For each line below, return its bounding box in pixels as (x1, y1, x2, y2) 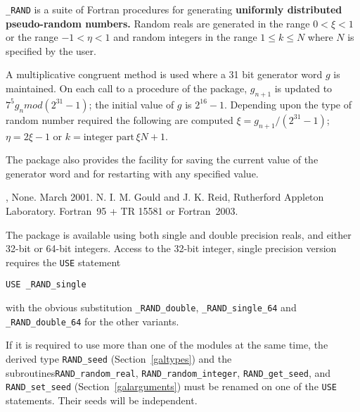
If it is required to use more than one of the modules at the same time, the (6, 337, 328, 352)
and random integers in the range (113, 30, 257, 44)
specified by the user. (6, 43, 96, 58)
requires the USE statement (6, 254, 121, 269)
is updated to (274, 81, 333, 96)
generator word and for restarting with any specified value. (6, 166, 259, 180)
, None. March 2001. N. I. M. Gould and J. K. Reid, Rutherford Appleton (6, 189, 324, 204)
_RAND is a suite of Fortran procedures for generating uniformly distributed (6, 2, 342, 16)
